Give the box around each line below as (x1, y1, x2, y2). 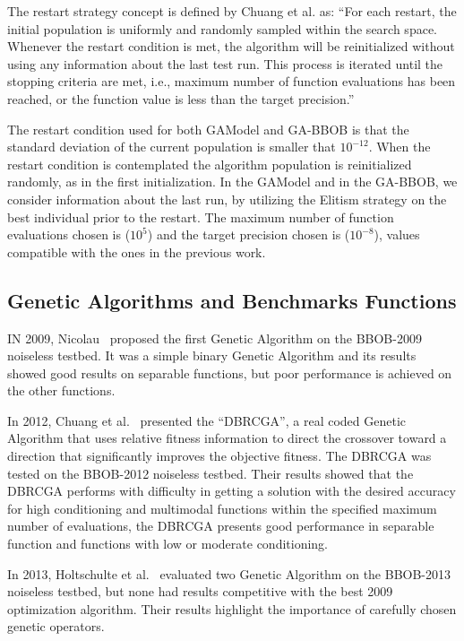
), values (374, 225, 420, 244)
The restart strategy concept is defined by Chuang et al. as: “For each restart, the (7, 2, 457, 20)
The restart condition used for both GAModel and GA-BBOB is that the (7, 119, 409, 138)
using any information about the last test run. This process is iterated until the (7, 54, 443, 73)
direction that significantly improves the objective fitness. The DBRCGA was (7, 446, 432, 465)
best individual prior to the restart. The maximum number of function (7, 207, 394, 226)
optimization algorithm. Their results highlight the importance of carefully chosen (7, 599, 457, 618)
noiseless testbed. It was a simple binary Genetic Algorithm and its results (7, 346, 417, 365)
